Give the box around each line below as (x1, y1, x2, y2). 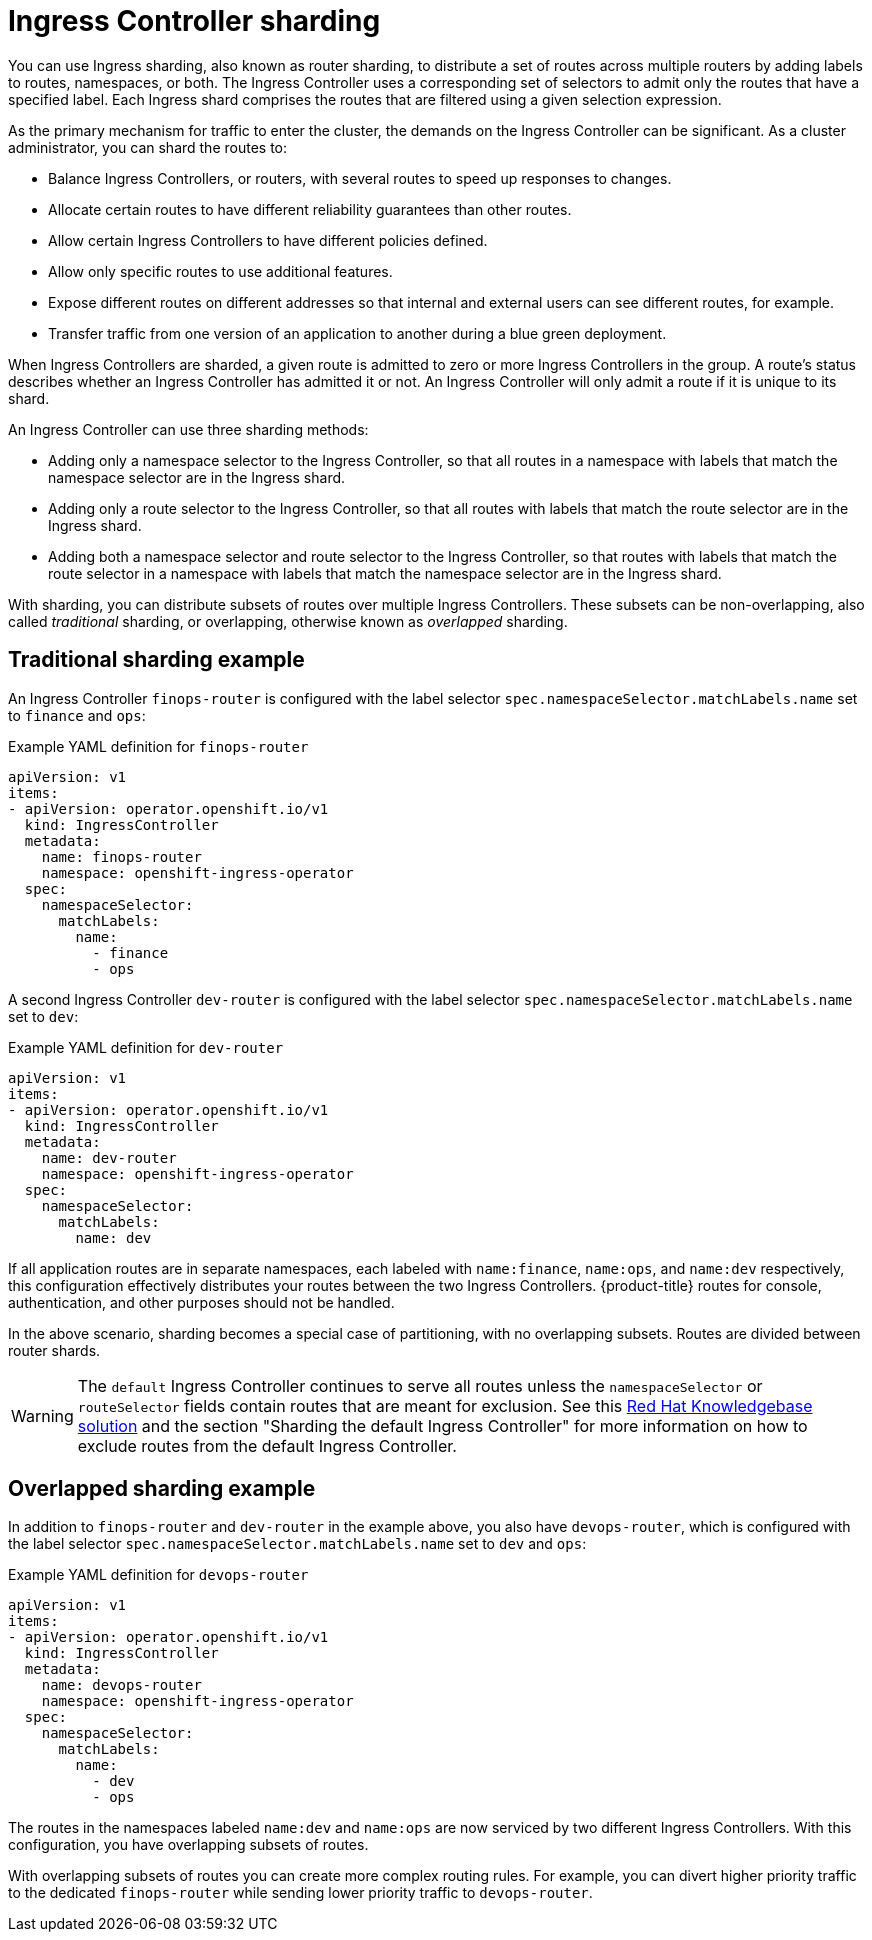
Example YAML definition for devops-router (8, 1566, 309, 1584)
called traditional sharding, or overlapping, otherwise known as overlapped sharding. (8, 612, 568, 630)
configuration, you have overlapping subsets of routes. (8, 1836, 369, 1854)
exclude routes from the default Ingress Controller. (77, 1435, 457, 1456)
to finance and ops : (8, 706, 146, 724)
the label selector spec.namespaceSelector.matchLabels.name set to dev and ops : (8, 1535, 587, 1553)
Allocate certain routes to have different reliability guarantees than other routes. (48, 200, 572, 218)
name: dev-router (41, 1149, 177, 1166)
